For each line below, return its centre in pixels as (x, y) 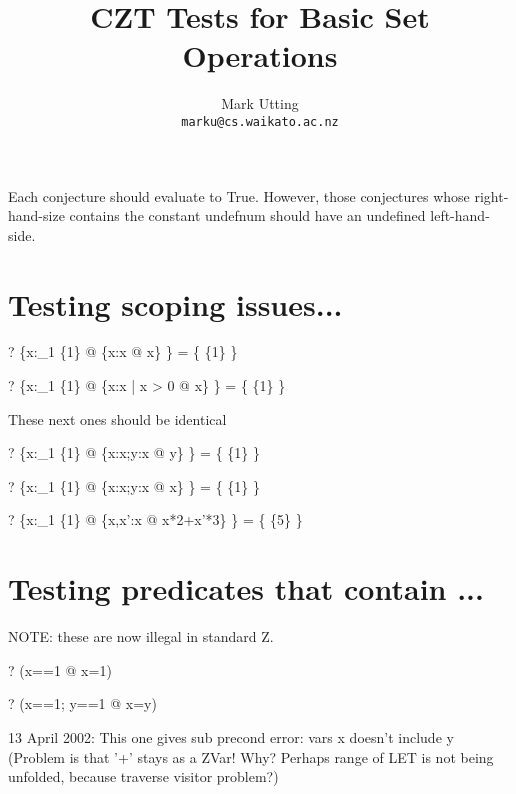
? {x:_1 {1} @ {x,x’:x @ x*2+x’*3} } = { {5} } (155, 519)
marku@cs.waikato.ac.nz (260, 121)
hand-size (36, 215)
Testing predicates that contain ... (246, 588)
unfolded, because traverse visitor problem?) (143, 776)
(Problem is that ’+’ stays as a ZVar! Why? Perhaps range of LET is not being (251, 756)
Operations (260, 55)
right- (491, 195)
